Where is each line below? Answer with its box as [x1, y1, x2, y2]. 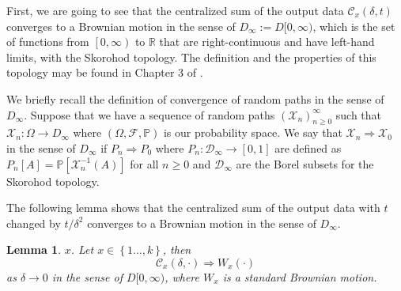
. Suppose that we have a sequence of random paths [24, 106, 275, 123]
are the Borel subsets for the [236, 155, 374, 172]
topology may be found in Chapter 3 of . [6, 64, 203, 81]
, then [162, 241, 191, 258]
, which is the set [312, 17, 395, 34]
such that [335, 106, 382, 123]
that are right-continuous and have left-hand [159, 33, 375, 50]
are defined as [274, 139, 342, 156]
